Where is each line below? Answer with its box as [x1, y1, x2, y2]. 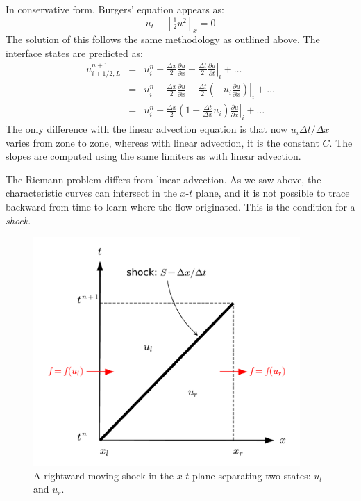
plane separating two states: [192, 468, 311, 482]
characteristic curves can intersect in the [6, 186, 177, 200]
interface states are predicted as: [6, 45, 143, 60]
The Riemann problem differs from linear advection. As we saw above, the [6, 172, 321, 186]
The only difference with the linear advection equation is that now [6, 122, 288, 136]
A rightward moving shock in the [33, 468, 174, 482]
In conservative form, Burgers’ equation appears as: [6, 2, 224, 16]
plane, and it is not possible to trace [195, 186, 350, 200]
